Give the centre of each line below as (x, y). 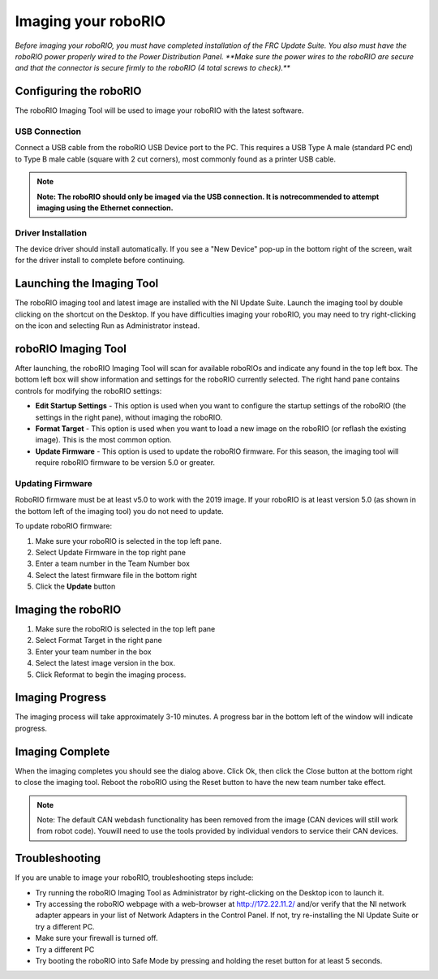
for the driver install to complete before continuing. (100, 261)
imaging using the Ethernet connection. (105, 208)
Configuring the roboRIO (78, 91)
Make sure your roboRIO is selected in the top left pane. (129, 541)
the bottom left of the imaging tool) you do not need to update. (119, 511)
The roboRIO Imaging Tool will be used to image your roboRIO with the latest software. (159, 110)
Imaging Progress (61, 698)
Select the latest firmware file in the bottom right (116, 575)
